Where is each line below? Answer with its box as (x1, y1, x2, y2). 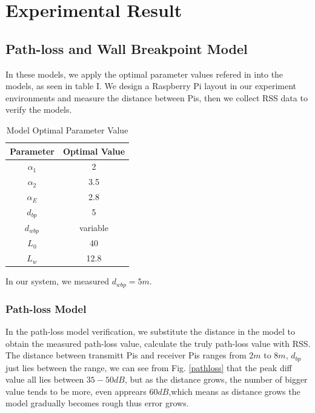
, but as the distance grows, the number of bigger (124, 373, 308, 386)
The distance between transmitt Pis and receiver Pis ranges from (5, 349, 247, 361)
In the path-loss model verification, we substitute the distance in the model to (5, 324, 295, 337)
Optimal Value (62, 144, 125, 157)
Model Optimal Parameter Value (6, 123, 128, 136)
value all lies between (5, 373, 84, 386)
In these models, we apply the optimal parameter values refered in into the (5, 67, 283, 80)
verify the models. (5, 103, 72, 116)
